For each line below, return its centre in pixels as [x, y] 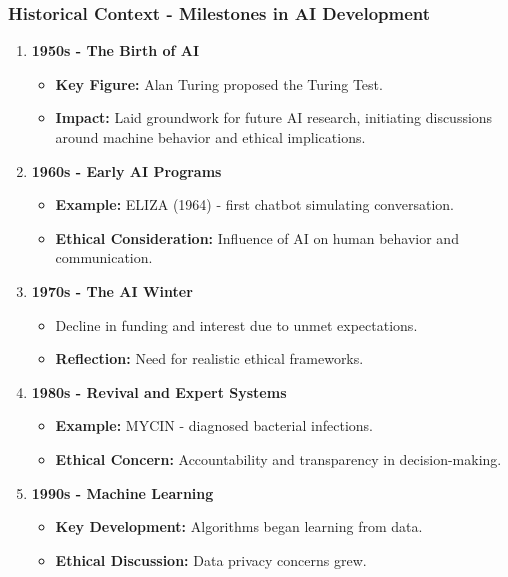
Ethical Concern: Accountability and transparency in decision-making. [278, 458]
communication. [104, 257]
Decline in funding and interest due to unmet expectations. [236, 324]
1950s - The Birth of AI [115, 50]
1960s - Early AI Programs [126, 170]
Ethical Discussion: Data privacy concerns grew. [211, 559]
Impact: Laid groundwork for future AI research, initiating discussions [274, 117]
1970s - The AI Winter [112, 290]
